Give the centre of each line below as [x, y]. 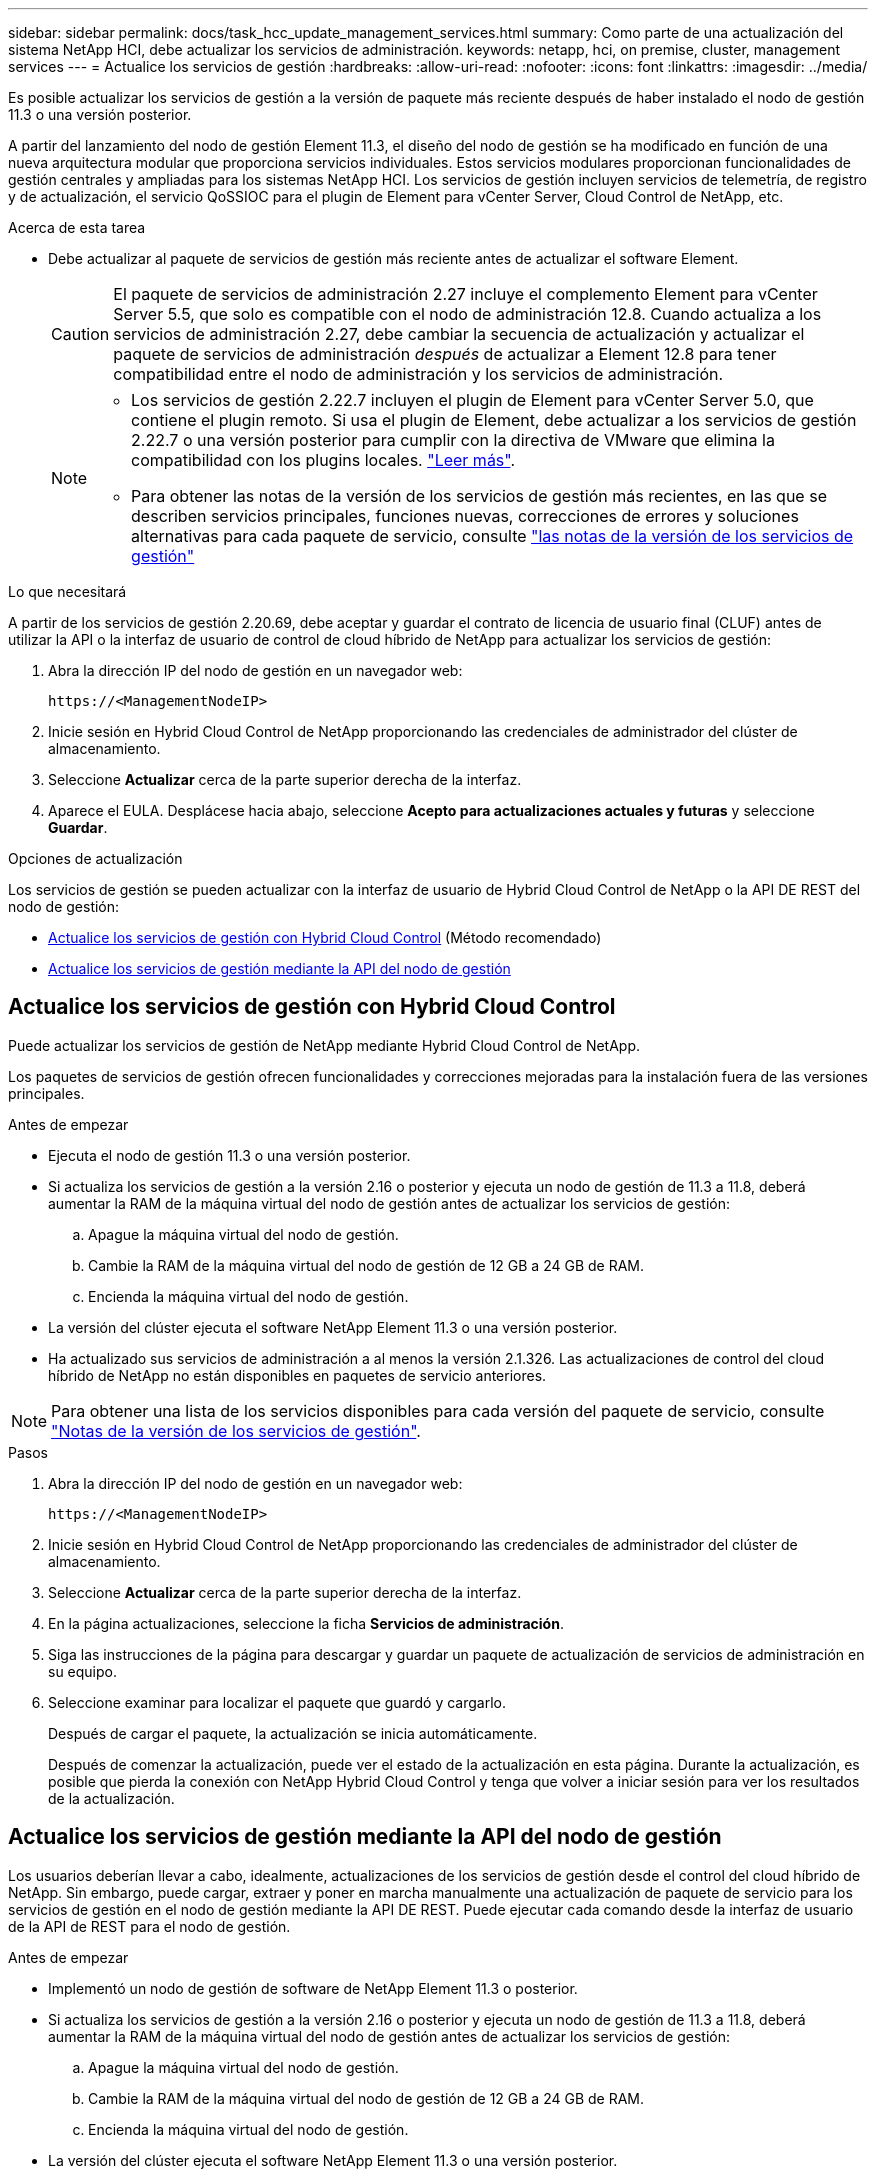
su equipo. [83, 1671]
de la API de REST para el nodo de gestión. [149, 1926]
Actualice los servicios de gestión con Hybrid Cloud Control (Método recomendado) [325, 937]
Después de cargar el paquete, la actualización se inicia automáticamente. [293, 1733]
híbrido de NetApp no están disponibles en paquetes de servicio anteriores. [297, 1375]
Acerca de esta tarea [77, 227]
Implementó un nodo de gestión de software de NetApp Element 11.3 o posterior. [313, 1988]
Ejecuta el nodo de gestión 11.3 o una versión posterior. [229, 1155]
